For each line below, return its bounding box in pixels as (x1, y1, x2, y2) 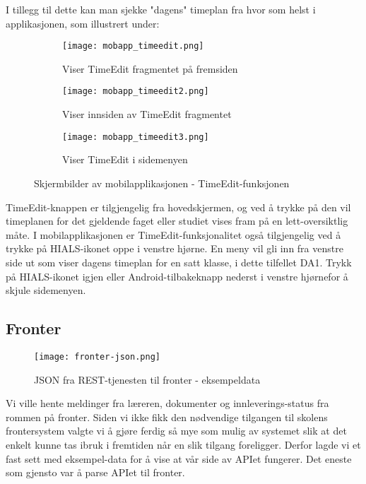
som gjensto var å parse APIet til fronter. (6, 465, 185, 480)
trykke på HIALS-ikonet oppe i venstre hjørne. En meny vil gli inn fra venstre (6, 241, 343, 256)
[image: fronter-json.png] (34, 351, 160, 362)
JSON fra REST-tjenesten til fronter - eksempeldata (34, 372, 261, 386)
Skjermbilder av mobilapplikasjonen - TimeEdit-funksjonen (34, 175, 290, 190)
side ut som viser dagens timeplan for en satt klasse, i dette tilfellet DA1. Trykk (6, 254, 352, 269)
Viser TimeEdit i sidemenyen (62, 152, 188, 167)
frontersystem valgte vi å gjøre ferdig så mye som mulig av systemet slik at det (6, 423, 347, 438)
